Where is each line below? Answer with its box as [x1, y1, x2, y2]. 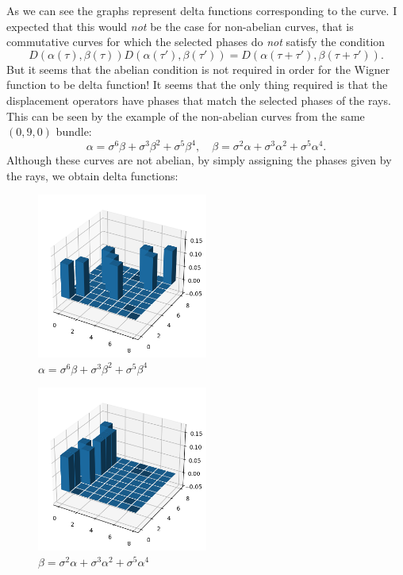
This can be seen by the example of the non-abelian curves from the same [6, 107, 365, 124]
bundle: [56, 123, 92, 140]
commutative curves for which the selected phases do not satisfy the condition [6, 33, 386, 50]
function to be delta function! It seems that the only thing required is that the [6, 76, 388, 93]
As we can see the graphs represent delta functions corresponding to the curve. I [6, 2, 397, 18]
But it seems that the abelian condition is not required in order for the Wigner [6, 60, 390, 77]
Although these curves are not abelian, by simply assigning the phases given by [6, 152, 392, 168]
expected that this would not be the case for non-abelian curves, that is [6, 17, 354, 34]
